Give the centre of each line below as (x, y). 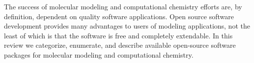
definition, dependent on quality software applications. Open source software (119, 16)
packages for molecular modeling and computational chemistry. (99, 54)
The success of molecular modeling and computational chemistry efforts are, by (123, 6)
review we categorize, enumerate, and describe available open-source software (120, 45)
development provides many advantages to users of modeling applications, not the (127, 26)
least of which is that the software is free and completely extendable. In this (118, 35)
